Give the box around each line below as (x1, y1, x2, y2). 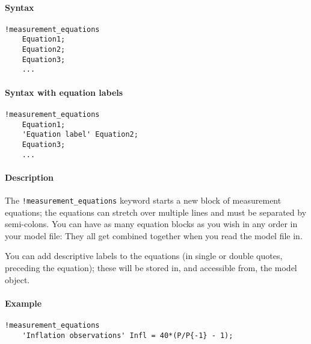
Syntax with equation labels (5, 86, 123, 98)
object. (5, 273, 30, 286)
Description (5, 170, 54, 183)
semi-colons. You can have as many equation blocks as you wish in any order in (5, 217, 298, 230)
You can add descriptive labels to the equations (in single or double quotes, (5, 249, 283, 262)
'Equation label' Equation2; (22, 130, 138, 139)
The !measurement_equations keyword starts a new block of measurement (5, 193, 282, 206)
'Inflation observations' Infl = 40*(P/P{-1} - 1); (22, 331, 233, 340)
